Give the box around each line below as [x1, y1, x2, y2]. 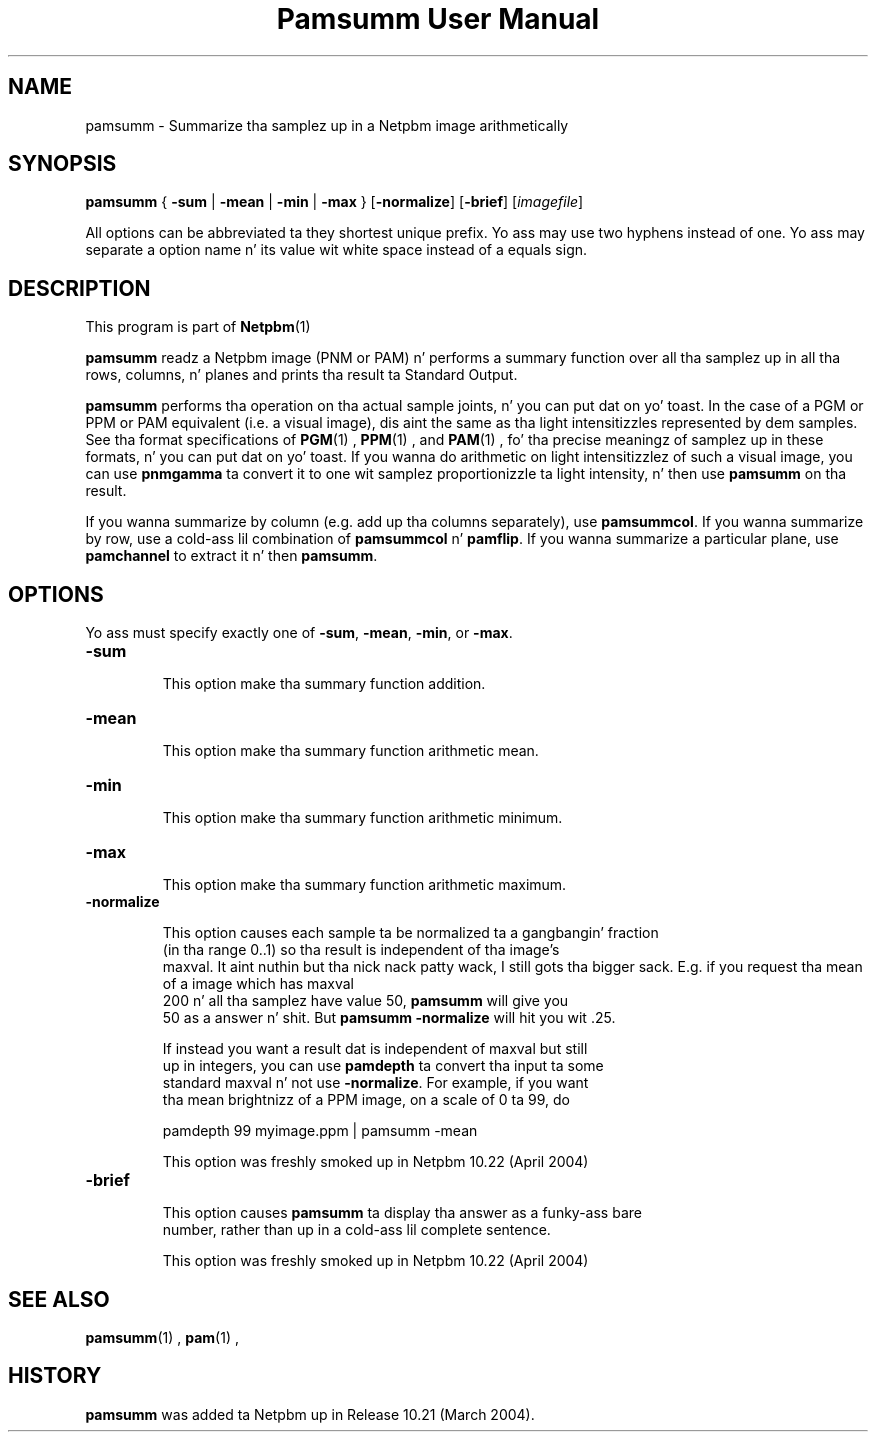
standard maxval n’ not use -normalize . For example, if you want [162, 1074, 589, 1092]
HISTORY [8, 1363, 102, 1389]
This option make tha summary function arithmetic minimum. [162, 809, 563, 827]
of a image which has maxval [162, 975, 354, 993]
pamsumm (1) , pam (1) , [85, 1328, 239, 1346]
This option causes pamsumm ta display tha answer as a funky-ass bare [162, 1204, 642, 1222]
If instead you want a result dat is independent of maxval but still [162, 1040, 588, 1058]
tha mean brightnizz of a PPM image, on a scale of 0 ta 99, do [162, 1091, 570, 1109]
